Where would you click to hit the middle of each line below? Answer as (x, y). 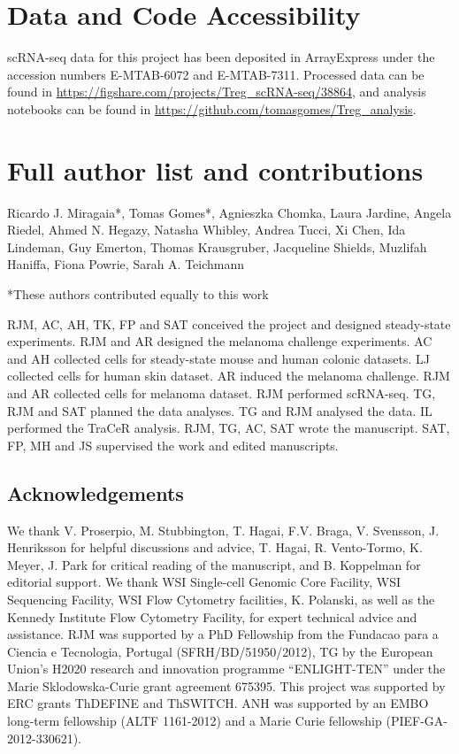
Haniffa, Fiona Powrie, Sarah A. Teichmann (126, 264)
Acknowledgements (96, 492)
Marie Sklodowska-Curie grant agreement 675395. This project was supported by (226, 685)
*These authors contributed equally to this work (138, 294)
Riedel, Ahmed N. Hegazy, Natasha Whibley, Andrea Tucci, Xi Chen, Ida (207, 230)
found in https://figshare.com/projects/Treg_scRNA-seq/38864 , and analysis (217, 92)
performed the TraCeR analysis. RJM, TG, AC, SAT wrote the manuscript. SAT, (229, 428)
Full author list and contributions (215, 169)
